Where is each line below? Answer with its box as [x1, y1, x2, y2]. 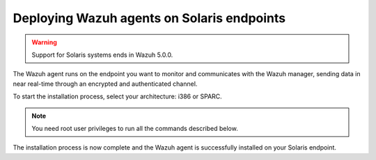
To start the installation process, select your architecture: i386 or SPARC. [13, 92, 222, 100]
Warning [31, 38, 57, 46]
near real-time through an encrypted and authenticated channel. [13, 80, 198, 88]
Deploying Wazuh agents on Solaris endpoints [13, 10, 285, 26]
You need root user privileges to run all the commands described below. [31, 124, 238, 132]
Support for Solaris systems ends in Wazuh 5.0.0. [31, 51, 173, 59]
